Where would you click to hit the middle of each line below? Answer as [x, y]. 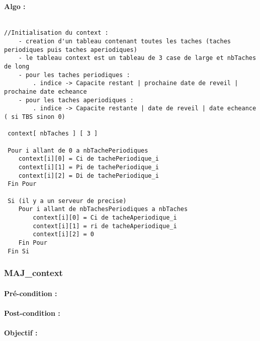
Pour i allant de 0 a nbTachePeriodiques [78, 150]
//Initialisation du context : [56, 33]
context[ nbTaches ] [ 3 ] [53, 134]
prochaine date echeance [46, 92]
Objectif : [21, 332]
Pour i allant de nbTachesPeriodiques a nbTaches [103, 209]
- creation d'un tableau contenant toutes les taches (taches [125, 42]
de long [17, 67]
